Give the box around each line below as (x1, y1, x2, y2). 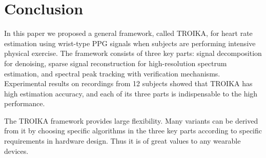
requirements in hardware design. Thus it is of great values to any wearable (4, 135, 241, 146)
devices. (4, 145, 29, 156)
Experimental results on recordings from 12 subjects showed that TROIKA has (4, 78, 253, 89)
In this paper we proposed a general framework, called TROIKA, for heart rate (4, 28, 253, 38)
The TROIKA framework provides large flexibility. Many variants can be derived (4, 115, 258, 126)
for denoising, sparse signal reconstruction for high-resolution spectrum (4, 57, 227, 68)
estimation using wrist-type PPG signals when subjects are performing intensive (4, 37, 256, 48)
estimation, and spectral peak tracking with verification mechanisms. (4, 68, 220, 78)
